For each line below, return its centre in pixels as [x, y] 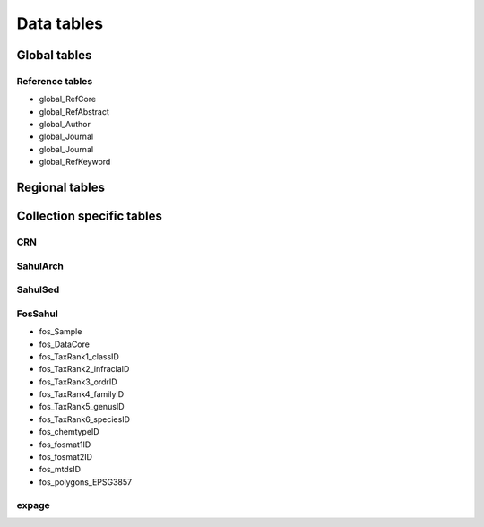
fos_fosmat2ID [66, 457]
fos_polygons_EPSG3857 [86, 482]
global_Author [65, 125]
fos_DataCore [64, 344]
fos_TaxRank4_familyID [82, 394]
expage [33, 505]
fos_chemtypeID [69, 432]
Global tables [54, 55]
